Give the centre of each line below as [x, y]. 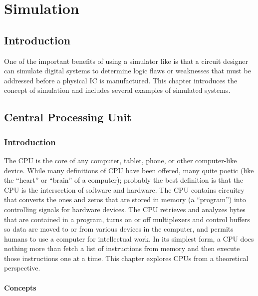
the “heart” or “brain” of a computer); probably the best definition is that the [124, 180]
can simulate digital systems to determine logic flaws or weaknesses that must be [128, 71]
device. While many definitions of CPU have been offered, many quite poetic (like [129, 170]
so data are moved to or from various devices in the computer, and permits [119, 229]
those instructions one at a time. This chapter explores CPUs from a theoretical [126, 258]
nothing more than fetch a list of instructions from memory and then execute [122, 248]
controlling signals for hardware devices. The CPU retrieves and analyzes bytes [125, 209]
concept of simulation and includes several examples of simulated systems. [117, 90]
